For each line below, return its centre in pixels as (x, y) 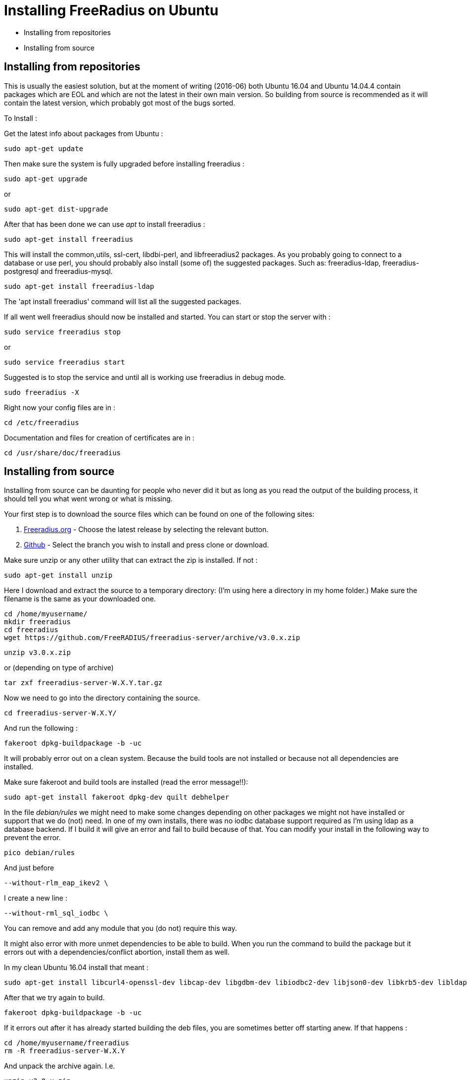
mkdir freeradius (37, 622)
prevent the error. (32, 838)
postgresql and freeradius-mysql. (58, 271)
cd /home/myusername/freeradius (67, 1043)
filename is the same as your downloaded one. (80, 599)
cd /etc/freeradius (42, 422)
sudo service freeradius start (65, 362)
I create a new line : (36, 898)
